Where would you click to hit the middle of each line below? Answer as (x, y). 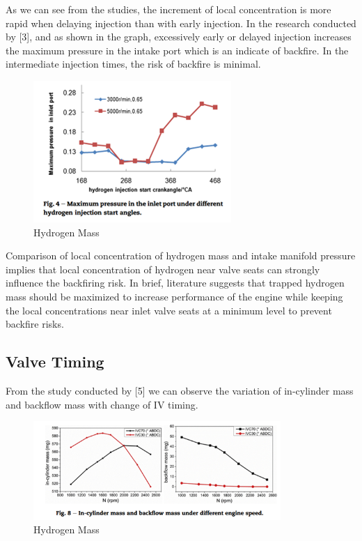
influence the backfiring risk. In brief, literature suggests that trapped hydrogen (175, 283)
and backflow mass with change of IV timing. (102, 404)
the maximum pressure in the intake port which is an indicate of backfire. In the (177, 50)
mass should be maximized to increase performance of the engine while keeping (174, 296)
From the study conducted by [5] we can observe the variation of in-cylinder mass (180, 390)
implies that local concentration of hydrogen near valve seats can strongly (163, 269)
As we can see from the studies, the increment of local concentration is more (168, 9)
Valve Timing (55, 361)
